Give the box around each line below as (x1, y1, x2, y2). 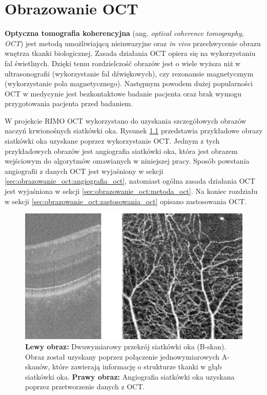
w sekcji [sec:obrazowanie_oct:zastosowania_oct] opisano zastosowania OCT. (5, 195, 247, 206)
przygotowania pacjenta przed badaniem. (5, 98, 133, 109)
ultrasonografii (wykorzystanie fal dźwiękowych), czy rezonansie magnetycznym (5, 68, 254, 78)
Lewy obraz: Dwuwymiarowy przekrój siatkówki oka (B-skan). (25, 341, 227, 351)
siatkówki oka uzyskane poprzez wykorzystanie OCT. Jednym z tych (5, 135, 220, 146)
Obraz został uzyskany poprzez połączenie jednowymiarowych (25, 351, 220, 362)
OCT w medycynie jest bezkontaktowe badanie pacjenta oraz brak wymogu (5, 88, 242, 98)
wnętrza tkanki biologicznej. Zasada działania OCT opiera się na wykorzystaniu (5, 48, 256, 58)
